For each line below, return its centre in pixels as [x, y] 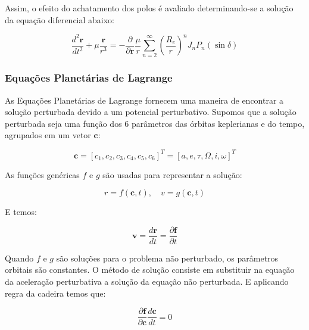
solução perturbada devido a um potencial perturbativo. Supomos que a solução [151, 112]
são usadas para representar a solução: [172, 174]
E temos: [21, 212]
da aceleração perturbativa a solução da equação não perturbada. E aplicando [147, 281]
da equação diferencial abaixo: [60, 19]
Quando [19, 258]
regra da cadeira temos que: [55, 293]
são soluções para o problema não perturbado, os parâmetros [167, 258]
